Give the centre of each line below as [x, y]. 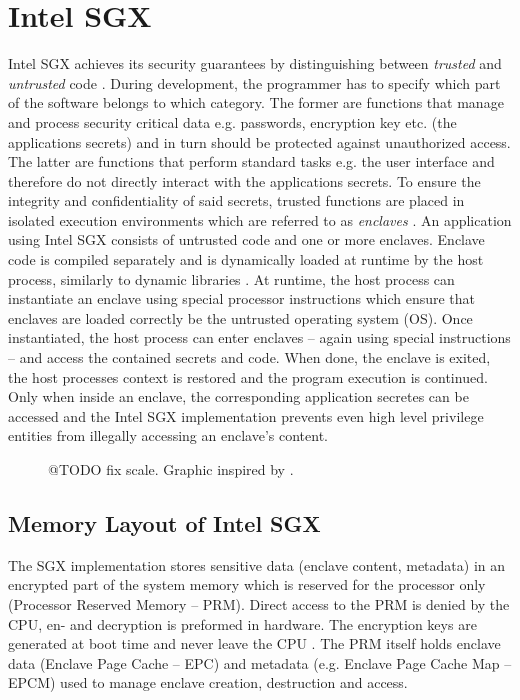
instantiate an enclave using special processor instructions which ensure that [242, 298]
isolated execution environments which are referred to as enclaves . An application [260, 219]
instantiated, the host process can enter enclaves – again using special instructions [259, 337]
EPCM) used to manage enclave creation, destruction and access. [208, 682]
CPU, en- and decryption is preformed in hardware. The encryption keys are [242, 623]
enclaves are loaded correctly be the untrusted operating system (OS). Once [240, 317]
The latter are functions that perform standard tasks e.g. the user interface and [251, 161]
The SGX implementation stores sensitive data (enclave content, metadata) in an [257, 564]
